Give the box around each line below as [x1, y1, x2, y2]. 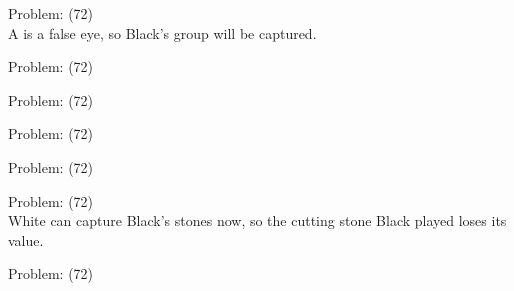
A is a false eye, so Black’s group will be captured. [8, 22, 317, 43]
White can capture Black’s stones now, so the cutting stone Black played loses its [8, 210, 507, 231]
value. [8, 229, 44, 250]
